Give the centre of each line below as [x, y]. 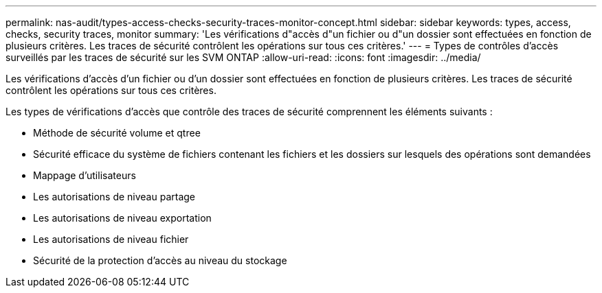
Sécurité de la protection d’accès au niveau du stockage [160, 260]
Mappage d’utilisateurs [85, 175]
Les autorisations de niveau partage [114, 197]
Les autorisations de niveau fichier [111, 239]
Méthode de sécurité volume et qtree [117, 133]
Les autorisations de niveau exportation [122, 218]
